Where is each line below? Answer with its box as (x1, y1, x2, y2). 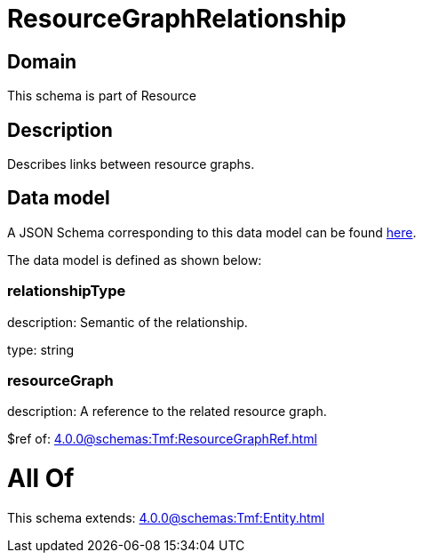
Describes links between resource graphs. (7, 156, 255, 172)
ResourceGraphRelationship (7, 4, 347, 34)
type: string (7, 341, 75, 357)
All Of (7, 463, 75, 494)
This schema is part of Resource (7, 88, 196, 104)
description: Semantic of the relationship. (7, 314, 248, 330)
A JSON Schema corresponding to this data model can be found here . (7, 224, 417, 240)
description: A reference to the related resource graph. (7, 404, 327, 420)
